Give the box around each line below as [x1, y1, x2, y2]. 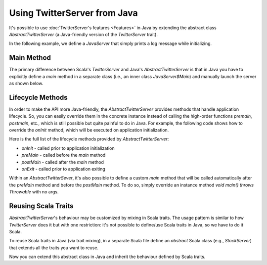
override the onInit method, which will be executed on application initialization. [9, 127, 169, 133]
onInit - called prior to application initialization [21, 145, 115, 151]
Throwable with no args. [9, 189, 59, 195]
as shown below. [9, 81, 44, 87]
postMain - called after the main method [21, 159, 104, 165]
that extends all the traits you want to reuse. [9, 245, 99, 251]
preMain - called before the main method [21, 152, 106, 158]
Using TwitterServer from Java [9, 7, 138, 18]
